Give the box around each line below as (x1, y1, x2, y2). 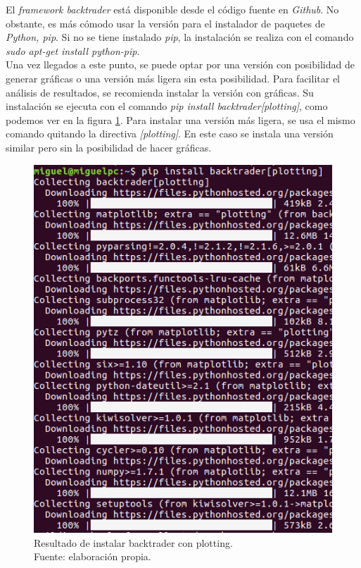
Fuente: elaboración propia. (34, 549, 151, 564)
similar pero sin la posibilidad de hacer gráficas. (6, 140, 212, 154)
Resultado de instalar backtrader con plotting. (34, 535, 233, 550)
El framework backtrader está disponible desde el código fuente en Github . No (6, 2, 339, 16)
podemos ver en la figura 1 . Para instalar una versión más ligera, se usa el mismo (6, 112, 355, 127)
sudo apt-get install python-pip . (6, 43, 140, 58)
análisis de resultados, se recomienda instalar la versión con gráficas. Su (6, 85, 314, 99)
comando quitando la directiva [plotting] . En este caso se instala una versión (6, 126, 334, 141)
